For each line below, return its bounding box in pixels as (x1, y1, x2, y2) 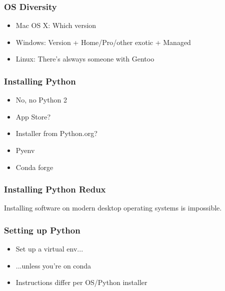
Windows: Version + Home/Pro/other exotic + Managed (15, 36, 191, 47)
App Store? (15, 111, 51, 121)
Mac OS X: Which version (15, 20, 96, 30)
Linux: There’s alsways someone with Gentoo (15, 53, 154, 64)
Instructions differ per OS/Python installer (15, 277, 147, 287)
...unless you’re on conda (15, 260, 91, 270)
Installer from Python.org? (15, 128, 97, 138)
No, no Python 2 (15, 94, 67, 105)
